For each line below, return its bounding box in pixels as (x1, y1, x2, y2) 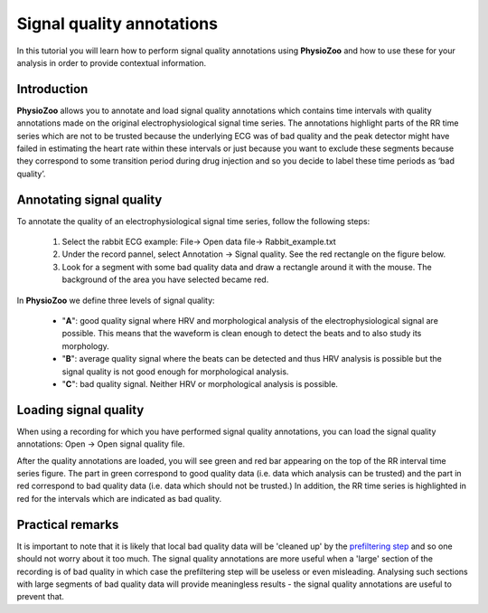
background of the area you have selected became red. (61, 274, 269, 285)
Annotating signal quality (16, 192, 163, 207)
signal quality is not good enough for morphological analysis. (61, 366, 289, 377)
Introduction (16, 81, 89, 97)
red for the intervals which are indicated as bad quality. (16, 493, 222, 504)
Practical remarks (16, 516, 119, 533)
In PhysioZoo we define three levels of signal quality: (16, 295, 216, 306)
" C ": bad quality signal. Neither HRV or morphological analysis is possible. (61, 379, 339, 389)
